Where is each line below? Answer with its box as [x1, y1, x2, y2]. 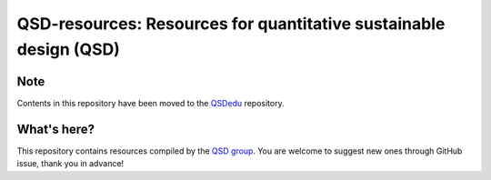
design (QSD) [16, 39, 120, 59]
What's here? [16, 121, 95, 136]
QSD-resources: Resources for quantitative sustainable [16, 14, 446, 34]
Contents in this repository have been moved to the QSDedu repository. [16, 97, 286, 108]
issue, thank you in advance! [16, 158, 125, 169]
